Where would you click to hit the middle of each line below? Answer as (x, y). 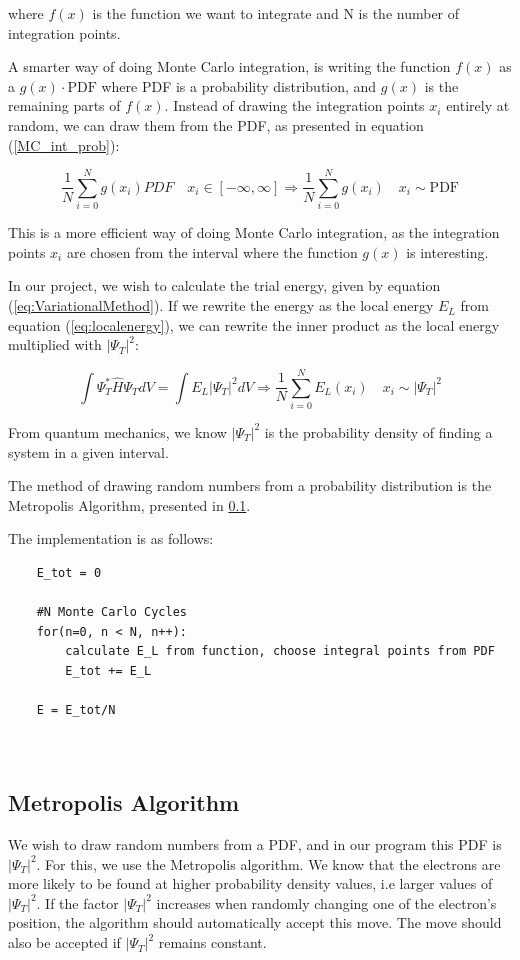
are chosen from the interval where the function (212, 251)
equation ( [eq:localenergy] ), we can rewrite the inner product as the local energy (254, 324)
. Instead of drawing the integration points (294, 105)
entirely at (478, 105)
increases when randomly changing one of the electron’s (326, 902)
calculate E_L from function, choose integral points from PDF (280, 651)
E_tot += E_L (108, 670)
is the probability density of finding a (378, 431)
